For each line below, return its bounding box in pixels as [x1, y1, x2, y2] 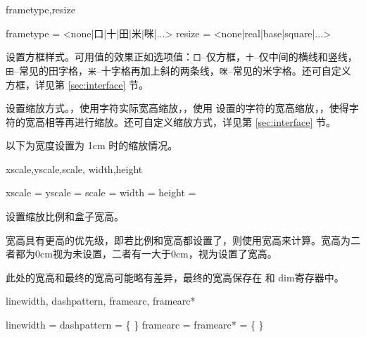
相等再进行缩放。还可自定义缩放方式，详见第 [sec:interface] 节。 [44, 114, 336, 129]
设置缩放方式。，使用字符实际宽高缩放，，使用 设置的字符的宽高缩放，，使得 [6, 101, 349, 115]
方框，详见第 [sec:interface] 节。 [6, 77, 149, 91]
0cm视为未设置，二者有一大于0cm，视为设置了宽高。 [34, 246, 277, 261]
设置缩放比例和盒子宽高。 [6, 209, 124, 224]
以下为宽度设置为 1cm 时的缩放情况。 [6, 138, 178, 153]
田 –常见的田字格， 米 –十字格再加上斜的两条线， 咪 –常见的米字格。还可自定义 [6, 63, 351, 77]
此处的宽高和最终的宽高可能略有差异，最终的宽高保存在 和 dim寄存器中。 [6, 269, 344, 284]
